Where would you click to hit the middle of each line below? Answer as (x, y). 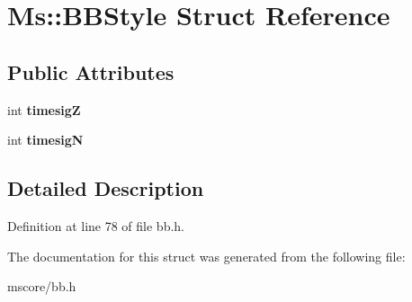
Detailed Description (106, 188)
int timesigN (45, 140)
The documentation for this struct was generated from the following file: (206, 256)
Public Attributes (91, 71)
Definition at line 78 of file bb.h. (96, 225)
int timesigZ (44, 109)
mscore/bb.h (42, 286)
